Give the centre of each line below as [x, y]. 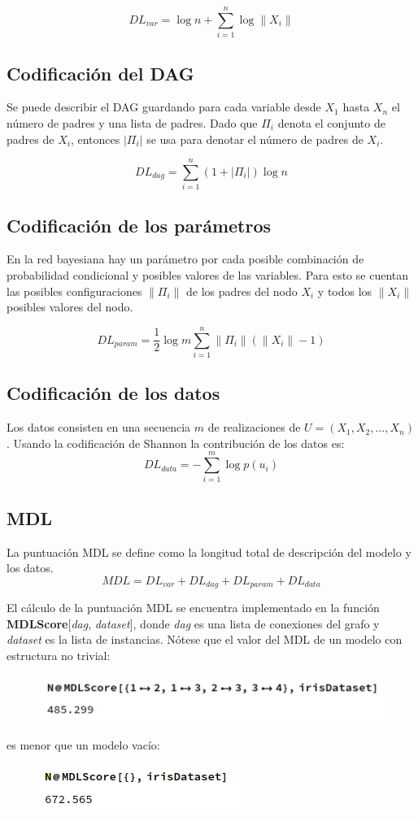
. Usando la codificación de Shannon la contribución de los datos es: [176, 443]
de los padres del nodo [242, 291]
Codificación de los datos [113, 393]
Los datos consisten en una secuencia [99, 427]
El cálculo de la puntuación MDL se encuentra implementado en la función [193, 608]
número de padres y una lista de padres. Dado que [132, 122]
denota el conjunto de [331, 122]
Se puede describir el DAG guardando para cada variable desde [164, 107]
